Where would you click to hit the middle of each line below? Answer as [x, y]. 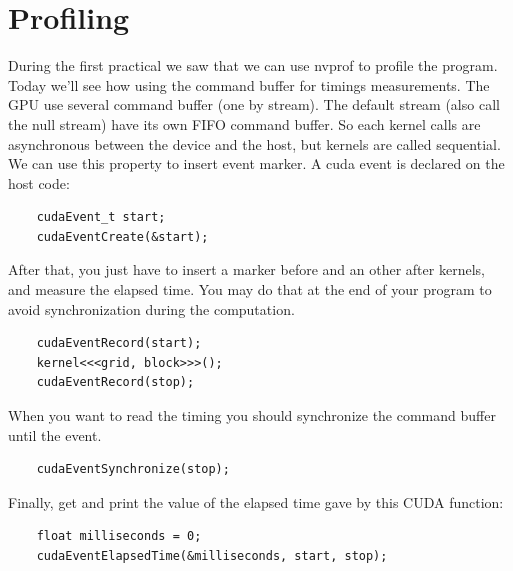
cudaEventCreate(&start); [122, 236]
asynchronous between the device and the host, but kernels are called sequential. [254, 143]
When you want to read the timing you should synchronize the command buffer [252, 415]
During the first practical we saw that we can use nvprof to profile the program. [253, 65]
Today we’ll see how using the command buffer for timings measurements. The [249, 84]
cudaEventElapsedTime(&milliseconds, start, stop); [212, 556]
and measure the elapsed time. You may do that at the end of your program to [250, 289]
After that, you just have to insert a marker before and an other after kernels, [246, 269]
